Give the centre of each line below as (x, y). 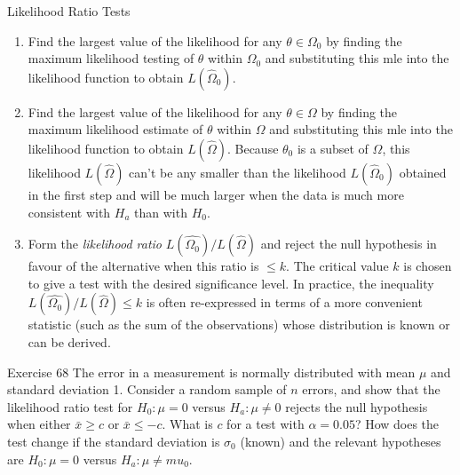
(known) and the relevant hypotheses (341, 441)
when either (39, 424)
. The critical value (337, 266)
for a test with (266, 424)
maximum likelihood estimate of (115, 129)
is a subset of (333, 148)
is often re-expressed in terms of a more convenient (284, 302)
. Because (253, 148)
